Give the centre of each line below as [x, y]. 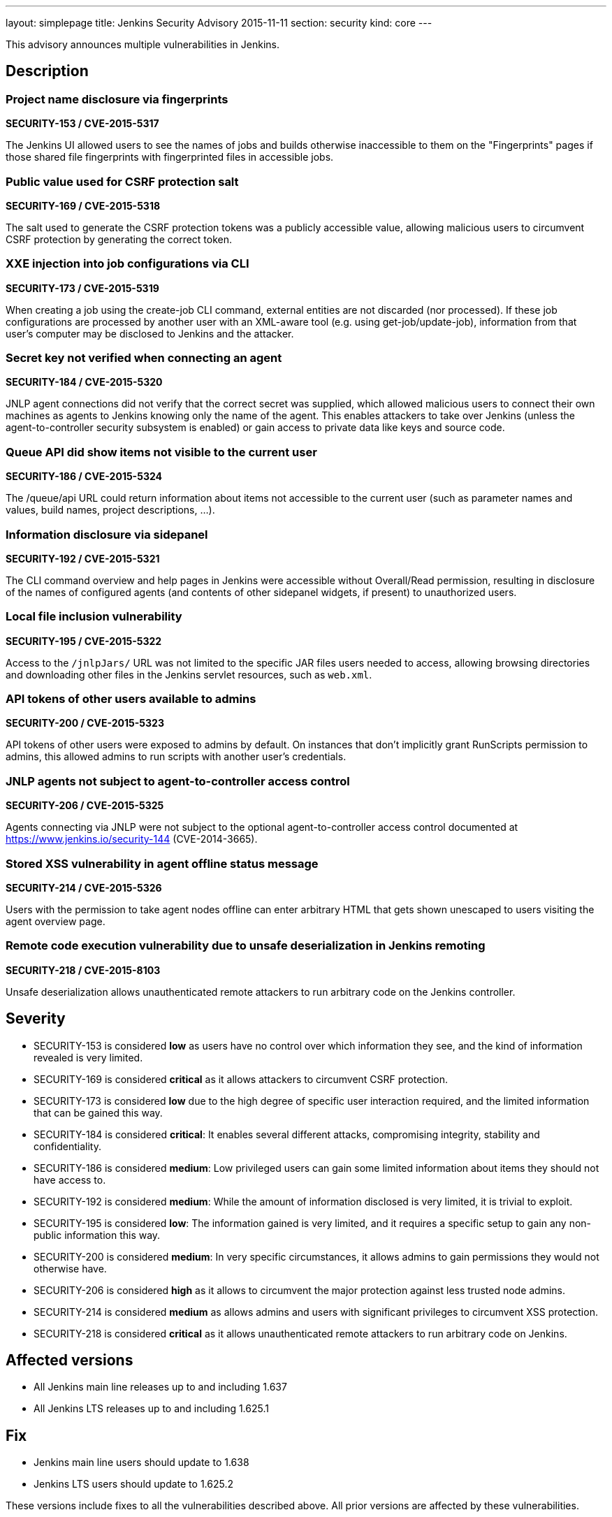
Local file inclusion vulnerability [94, 617]
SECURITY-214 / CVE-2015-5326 [84, 887]
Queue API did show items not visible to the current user [161, 452]
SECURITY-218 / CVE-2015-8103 [83, 970]
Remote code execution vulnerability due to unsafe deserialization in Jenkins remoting [246, 946]
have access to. [70, 1180]
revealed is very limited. [88, 1057]
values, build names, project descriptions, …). [110, 510]
